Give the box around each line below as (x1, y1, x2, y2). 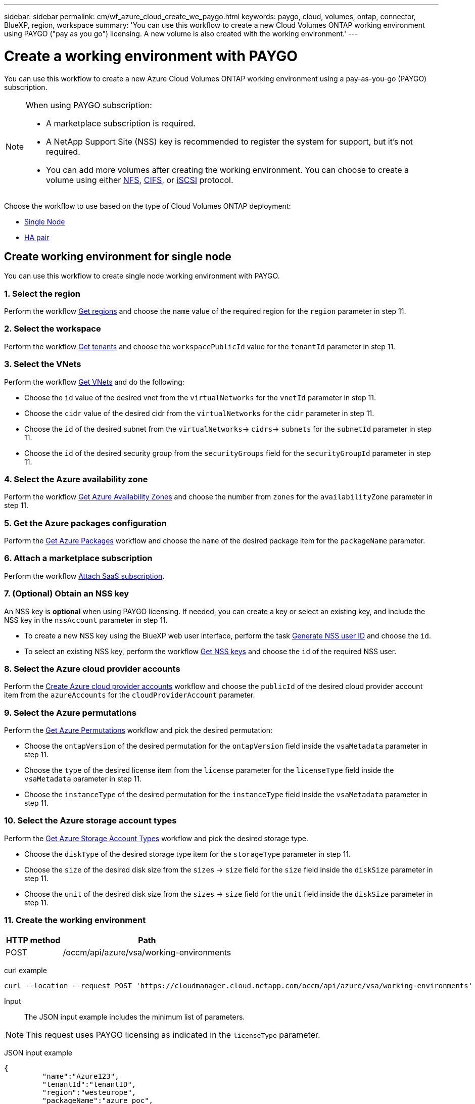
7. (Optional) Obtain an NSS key (4, 588, 129, 599)
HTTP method (6, 935, 61, 945)
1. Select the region (4, 288, 80, 299)
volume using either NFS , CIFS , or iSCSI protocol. (46, 174, 233, 185)
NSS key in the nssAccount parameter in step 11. (4, 615, 168, 624)
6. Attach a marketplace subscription (4, 553, 153, 564)
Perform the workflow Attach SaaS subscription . (4, 571, 165, 580)
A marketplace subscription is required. (46, 118, 196, 128)
